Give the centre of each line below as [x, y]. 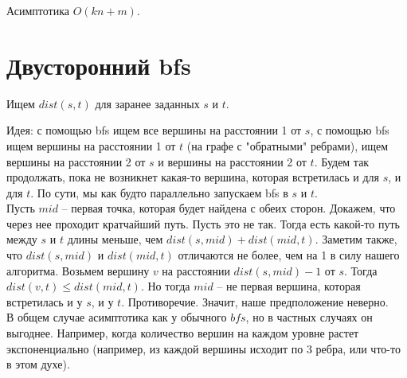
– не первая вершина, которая [289, 286]
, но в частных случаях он [309, 317]
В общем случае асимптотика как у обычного [117, 317]
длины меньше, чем [115, 239]
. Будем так [342, 161]
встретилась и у [45, 301]
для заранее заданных [147, 103]
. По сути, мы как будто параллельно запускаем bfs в [159, 192]
